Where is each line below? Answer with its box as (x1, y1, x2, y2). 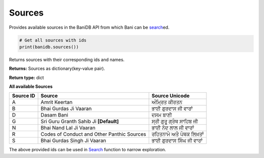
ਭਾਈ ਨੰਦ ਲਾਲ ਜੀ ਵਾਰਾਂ (152, 124, 194, 131)
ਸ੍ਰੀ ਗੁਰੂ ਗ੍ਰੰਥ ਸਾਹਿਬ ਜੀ (152, 118, 198, 125)
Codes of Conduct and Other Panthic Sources (41, 131, 146, 138)
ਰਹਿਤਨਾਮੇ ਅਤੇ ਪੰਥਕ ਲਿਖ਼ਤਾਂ (152, 131, 204, 138)
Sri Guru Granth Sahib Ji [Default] (41, 118, 119, 125)
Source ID (12, 93, 35, 99)
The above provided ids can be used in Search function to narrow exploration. (9, 147, 166, 153)
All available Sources (9, 83, 53, 90)
